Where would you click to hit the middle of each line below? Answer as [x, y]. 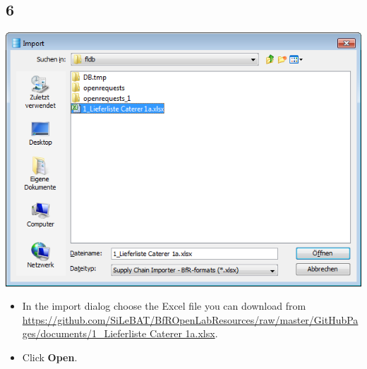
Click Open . [50, 357]
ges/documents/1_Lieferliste [84, 333]
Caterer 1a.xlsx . [183, 333]
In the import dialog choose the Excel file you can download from [164, 306]
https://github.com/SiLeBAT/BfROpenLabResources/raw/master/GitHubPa [190, 319]
